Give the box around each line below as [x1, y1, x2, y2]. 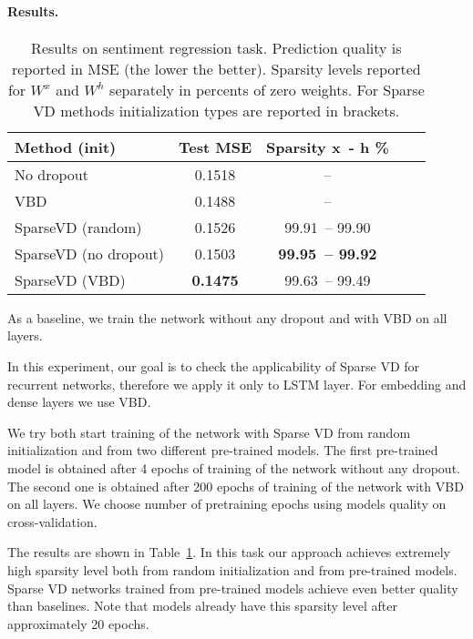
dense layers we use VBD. [7, 392, 151, 411]
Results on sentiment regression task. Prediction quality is [31, 36, 402, 58]
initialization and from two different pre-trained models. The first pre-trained [7, 441, 438, 460]
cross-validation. [7, 512, 98, 531]
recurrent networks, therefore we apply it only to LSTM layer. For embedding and [7, 374, 467, 393]
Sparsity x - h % [266, 136, 389, 157]
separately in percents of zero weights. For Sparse [109, 78, 425, 100]
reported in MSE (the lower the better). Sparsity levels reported [12, 57, 421, 79]
